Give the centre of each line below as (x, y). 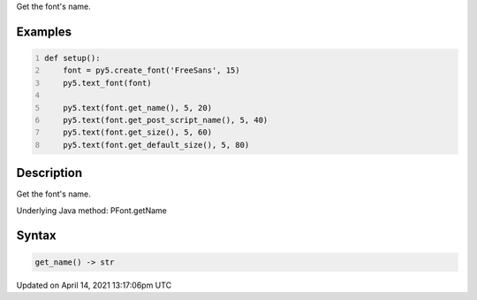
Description (49, 173)
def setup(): (72, 58)
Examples (44, 31)
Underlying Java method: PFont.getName (91, 210)
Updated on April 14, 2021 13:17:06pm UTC (94, 285)
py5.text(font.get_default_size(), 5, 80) (156, 145)
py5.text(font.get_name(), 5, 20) (137, 108)
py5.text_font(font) (107, 83)
